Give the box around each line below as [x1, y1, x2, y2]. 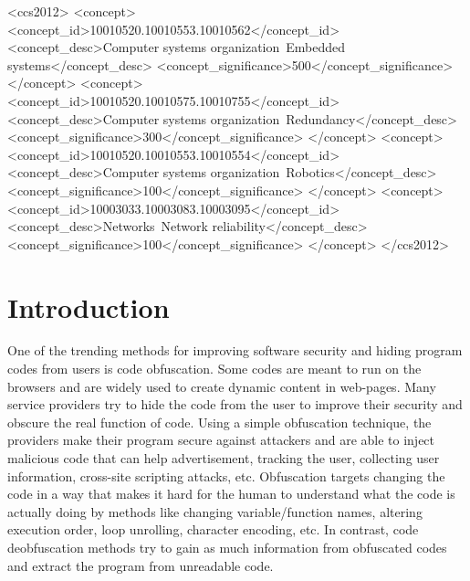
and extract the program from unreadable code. [7, 555, 274, 575]
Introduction [7, 288, 170, 325]
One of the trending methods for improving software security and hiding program [7, 341, 463, 360]
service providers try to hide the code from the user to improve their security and [7, 395, 463, 414]
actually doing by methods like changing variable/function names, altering [7, 502, 423, 521]
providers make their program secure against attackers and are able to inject [7, 430, 435, 449]
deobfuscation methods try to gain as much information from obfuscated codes [7, 537, 447, 556]
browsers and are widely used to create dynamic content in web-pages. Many [7, 376, 436, 396]
